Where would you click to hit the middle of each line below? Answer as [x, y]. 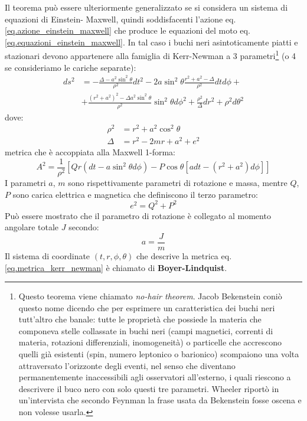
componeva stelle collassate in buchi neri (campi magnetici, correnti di [146, 330]
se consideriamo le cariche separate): [71, 67]
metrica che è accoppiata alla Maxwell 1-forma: [90, 152]
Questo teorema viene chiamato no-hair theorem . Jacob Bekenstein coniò [150, 296]
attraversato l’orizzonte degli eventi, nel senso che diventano [127, 365]
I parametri [25, 182]
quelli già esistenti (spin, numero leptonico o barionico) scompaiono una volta [159, 354]
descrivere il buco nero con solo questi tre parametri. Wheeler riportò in [149, 388]
